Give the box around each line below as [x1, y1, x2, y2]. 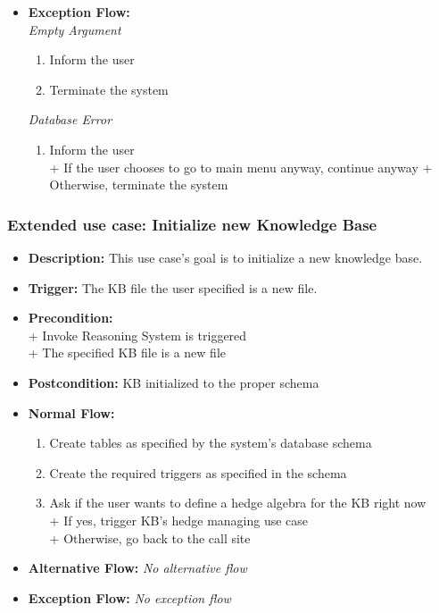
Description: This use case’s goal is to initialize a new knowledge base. [28, 248, 423, 266]
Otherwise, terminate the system [49, 175, 228, 194]
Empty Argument [28, 20, 121, 38]
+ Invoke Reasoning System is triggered [28, 325, 247, 344]
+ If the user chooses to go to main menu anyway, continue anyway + [49, 157, 433, 176]
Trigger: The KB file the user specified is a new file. [28, 278, 318, 297]
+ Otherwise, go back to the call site [49, 528, 251, 547]
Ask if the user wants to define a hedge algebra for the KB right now [49, 493, 427, 512]
